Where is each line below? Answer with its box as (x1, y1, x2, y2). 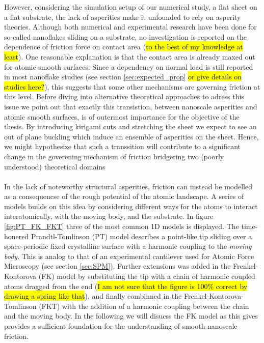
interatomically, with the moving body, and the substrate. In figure (4, 211, 214, 221)
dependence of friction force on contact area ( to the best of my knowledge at (4, 41, 243, 52)
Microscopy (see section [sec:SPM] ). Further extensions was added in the (4, 261, 231, 271)
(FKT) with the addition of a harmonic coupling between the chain (39, 300, 249, 311)
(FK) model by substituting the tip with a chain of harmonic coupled (38, 271, 255, 281)
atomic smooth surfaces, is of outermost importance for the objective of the (4, 111, 240, 122)
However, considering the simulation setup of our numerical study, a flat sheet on (4, 2, 257, 12)
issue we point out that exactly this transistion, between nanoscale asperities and (4, 101, 257, 111)
